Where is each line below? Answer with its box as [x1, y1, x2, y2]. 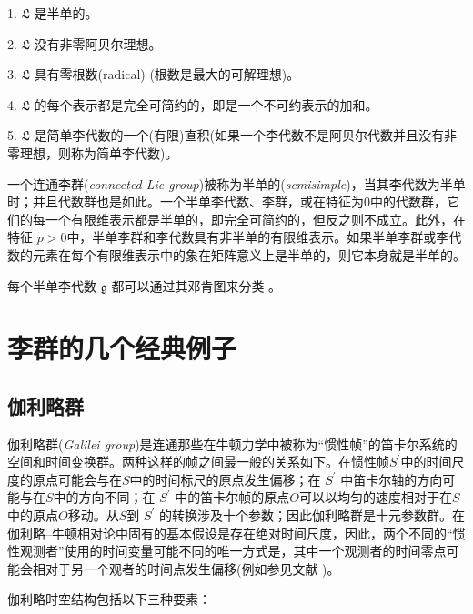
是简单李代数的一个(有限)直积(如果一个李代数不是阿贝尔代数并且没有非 [34, 126, 457, 145]
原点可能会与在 [32, 469, 122, 488]
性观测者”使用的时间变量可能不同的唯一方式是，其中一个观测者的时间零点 [7, 541, 447, 560]
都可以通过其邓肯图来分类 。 [111, 276, 282, 295]
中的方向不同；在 [53, 488, 156, 507]
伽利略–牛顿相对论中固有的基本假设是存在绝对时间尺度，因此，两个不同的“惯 [7, 523, 466, 542]
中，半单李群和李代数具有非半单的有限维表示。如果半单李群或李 [66, 227, 449, 247]
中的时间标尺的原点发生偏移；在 [129, 469, 321, 488]
